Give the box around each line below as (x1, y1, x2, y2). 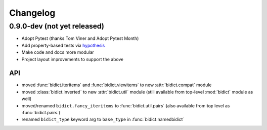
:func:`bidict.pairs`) (21, 110, 61, 116)
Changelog (9, 7, 55, 18)
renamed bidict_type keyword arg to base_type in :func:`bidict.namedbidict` (21, 116, 184, 123)
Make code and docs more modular (21, 49, 94, 55)
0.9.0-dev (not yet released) (9, 22, 104, 31)
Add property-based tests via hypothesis (21, 42, 105, 48)
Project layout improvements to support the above (21, 56, 124, 62)
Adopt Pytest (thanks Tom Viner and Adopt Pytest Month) (21, 35, 139, 41)
